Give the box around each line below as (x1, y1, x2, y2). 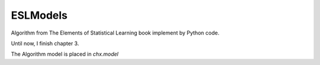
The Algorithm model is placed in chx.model (11, 50, 119, 58)
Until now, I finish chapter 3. (11, 40, 79, 47)
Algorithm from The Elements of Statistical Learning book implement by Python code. (11, 29, 219, 36)
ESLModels (11, 9, 68, 22)
